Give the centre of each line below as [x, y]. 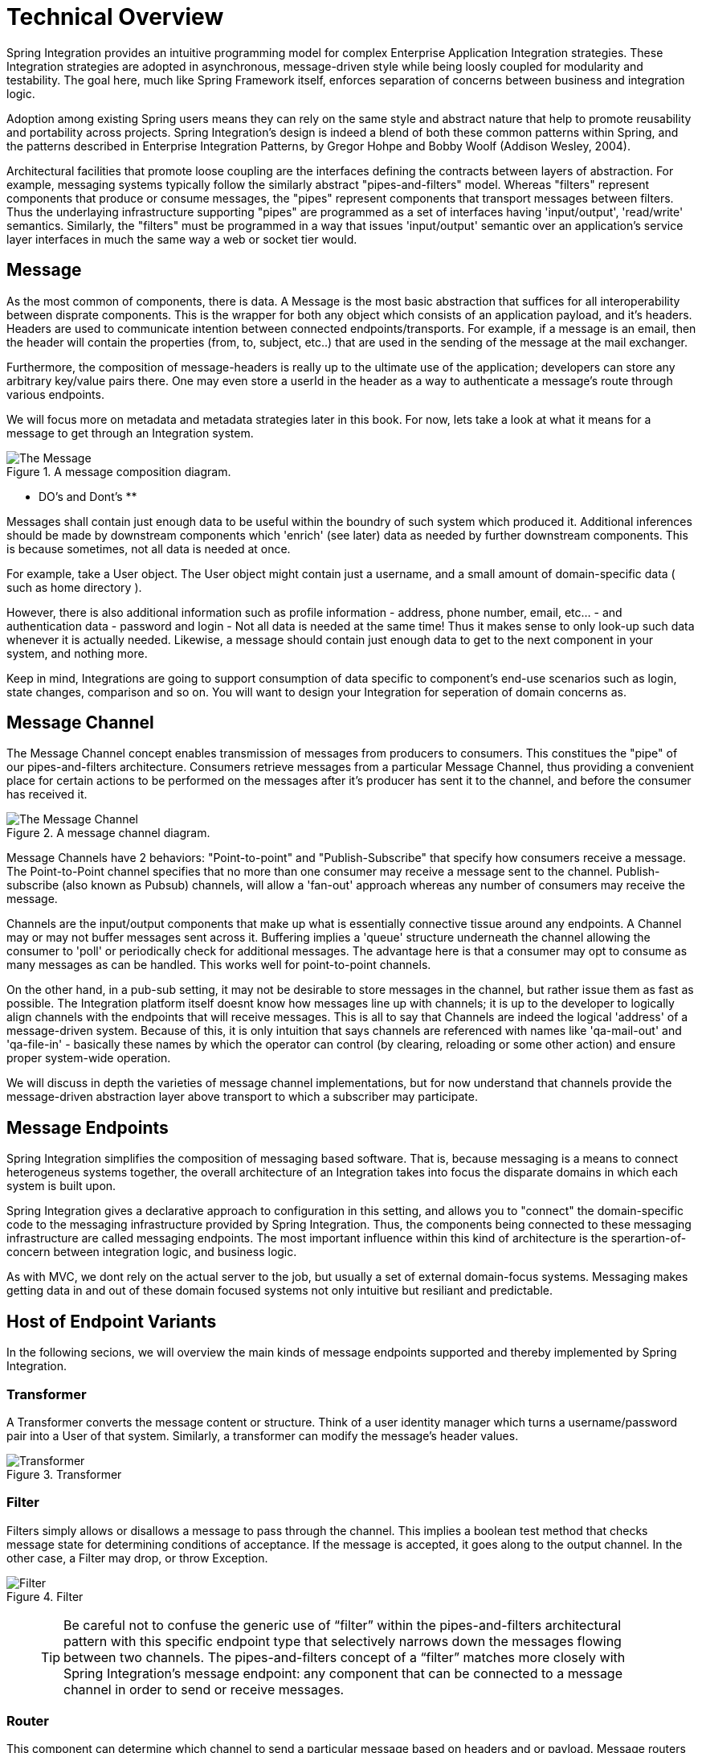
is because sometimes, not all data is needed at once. [149, 548]
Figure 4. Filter [45, 1596]
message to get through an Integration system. [130, 433]
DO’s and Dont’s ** [88, 496]
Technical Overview [115, 17]
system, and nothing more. [77, 653]
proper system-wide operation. [89, 1058]
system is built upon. [61, 1186]
